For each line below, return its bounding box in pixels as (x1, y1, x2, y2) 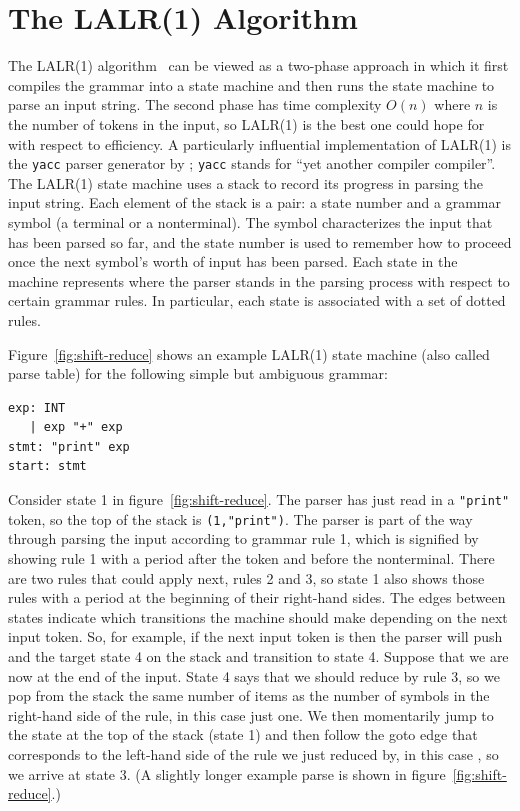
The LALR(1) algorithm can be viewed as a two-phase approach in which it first (8, 55, 509, 76)
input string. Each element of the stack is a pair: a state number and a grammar (8, 192, 502, 213)
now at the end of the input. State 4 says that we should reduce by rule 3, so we (8, 665, 500, 686)
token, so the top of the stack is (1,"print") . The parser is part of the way (8, 508, 473, 529)
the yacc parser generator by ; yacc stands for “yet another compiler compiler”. (8, 153, 496, 174)
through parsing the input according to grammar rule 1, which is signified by (8, 528, 479, 549)
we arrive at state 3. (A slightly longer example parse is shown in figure (8, 763, 446, 784)
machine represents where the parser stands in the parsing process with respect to (8, 270, 510, 291)
